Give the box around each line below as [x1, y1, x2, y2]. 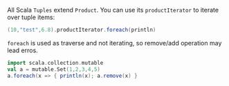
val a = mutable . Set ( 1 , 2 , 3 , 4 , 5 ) [7, 65, 100, 73]
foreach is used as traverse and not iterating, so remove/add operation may [7, 39, 222, 47]
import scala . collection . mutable [7, 59, 104, 66]
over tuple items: [7, 13, 55, 21]
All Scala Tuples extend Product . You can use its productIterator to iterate [7, 6, 219, 14]
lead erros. [7, 46, 38, 54]
